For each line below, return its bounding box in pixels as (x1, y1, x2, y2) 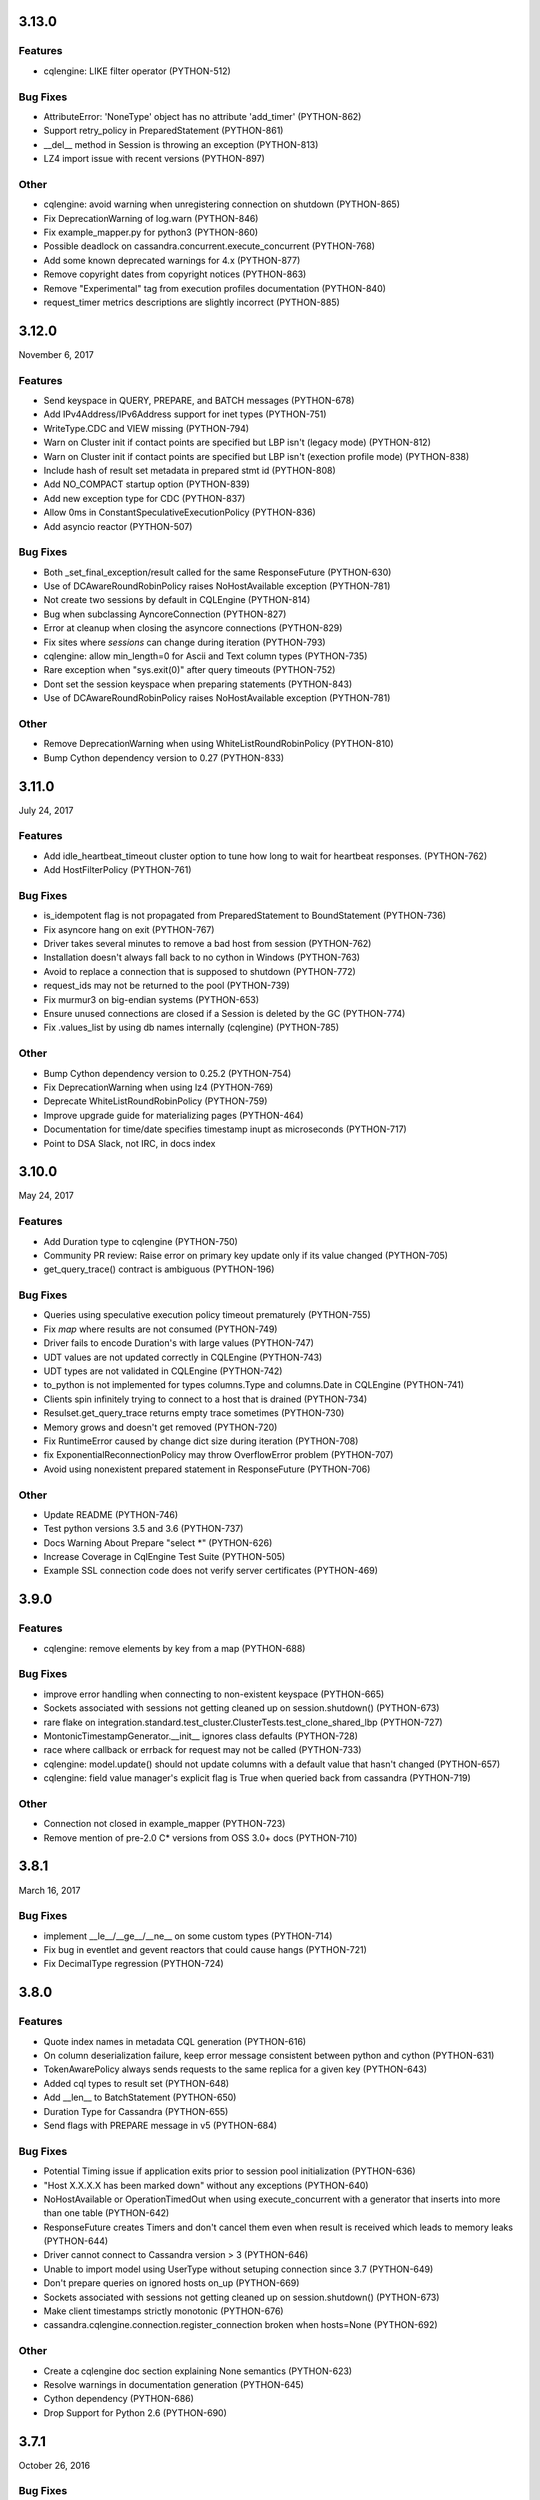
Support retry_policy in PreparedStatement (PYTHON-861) (43, 125, 284, 137)
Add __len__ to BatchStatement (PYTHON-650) (43, 2091, 237, 2104)
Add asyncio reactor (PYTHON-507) (43, 520, 193, 532)
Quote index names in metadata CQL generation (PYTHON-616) (43, 2035, 307, 2047)
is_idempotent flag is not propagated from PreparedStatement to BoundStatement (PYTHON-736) (43, 910, 447, 922)
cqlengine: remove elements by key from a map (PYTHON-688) (43, 1642, 306, 1654)
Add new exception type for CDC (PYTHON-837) (43, 492, 246, 504)
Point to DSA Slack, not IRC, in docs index (43, 1137, 216, 1149)
